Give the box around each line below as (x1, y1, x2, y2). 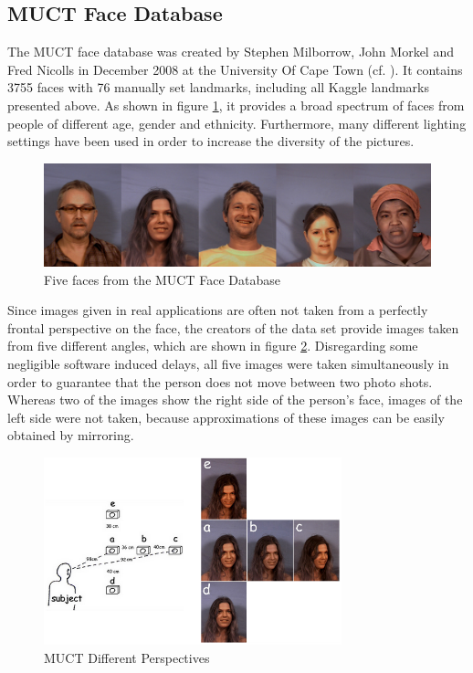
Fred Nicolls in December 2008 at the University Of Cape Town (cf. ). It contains (7, 59, 463, 79)
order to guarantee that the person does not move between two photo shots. (7, 372, 433, 391)
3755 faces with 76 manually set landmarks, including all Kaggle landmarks (7, 78, 430, 97)
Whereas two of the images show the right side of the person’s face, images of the (7, 390, 463, 409)
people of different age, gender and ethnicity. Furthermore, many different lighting (7, 113, 467, 132)
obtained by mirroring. (7, 426, 134, 445)
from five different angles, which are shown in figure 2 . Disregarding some (7, 336, 418, 355)
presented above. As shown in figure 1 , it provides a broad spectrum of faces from (7, 95, 465, 114)
